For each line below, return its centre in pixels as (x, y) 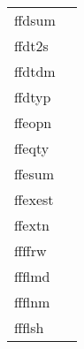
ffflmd (32, 276)
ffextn (32, 225)
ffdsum (35, 20)
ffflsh (29, 327)
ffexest (34, 199)
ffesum (34, 174)
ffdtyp (33, 97)
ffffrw (31, 250)
